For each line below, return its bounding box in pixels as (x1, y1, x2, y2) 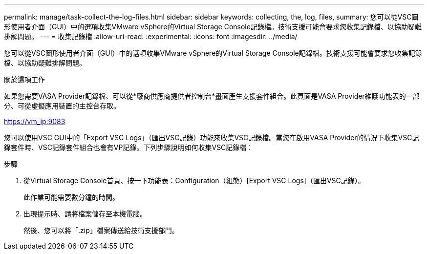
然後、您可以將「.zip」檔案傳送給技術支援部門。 (23, 226, 179, 234)
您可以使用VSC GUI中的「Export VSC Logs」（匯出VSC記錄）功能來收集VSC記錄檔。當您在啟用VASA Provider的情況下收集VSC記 (4, 133, 419, 142)
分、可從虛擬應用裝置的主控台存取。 (4, 102, 120, 110)
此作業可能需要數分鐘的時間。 (23, 193, 119, 201)
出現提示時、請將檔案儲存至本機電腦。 (23, 210, 147, 218)
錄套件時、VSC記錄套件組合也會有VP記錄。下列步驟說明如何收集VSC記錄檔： (4, 143, 254, 151)
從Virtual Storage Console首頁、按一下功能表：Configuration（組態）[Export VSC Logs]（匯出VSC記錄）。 (23, 176, 365, 185)
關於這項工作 (4, 75, 45, 84)
